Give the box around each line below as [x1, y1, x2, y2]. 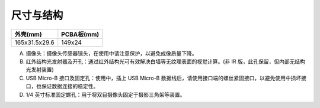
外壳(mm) [14, 30, 43, 38]
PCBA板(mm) [61, 30, 100, 38]
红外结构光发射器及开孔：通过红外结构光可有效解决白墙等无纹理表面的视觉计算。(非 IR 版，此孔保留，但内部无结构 [25, 58, 305, 65]
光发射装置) [25, 66, 55, 73]
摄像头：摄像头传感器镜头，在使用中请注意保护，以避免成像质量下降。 [25, 50, 197, 57]
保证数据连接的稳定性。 [41, 83, 99, 90]
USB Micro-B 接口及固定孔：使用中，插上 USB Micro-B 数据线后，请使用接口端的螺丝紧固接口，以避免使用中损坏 [25, 74, 302, 81]
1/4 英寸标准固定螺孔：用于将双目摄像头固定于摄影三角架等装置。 [25, 91, 185, 98]
